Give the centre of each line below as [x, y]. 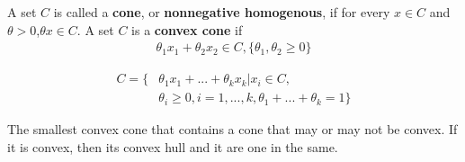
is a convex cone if [187, 29]
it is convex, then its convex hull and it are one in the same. [173, 146]
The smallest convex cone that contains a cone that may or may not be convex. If [232, 129]
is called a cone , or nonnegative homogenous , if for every [222, 12]
